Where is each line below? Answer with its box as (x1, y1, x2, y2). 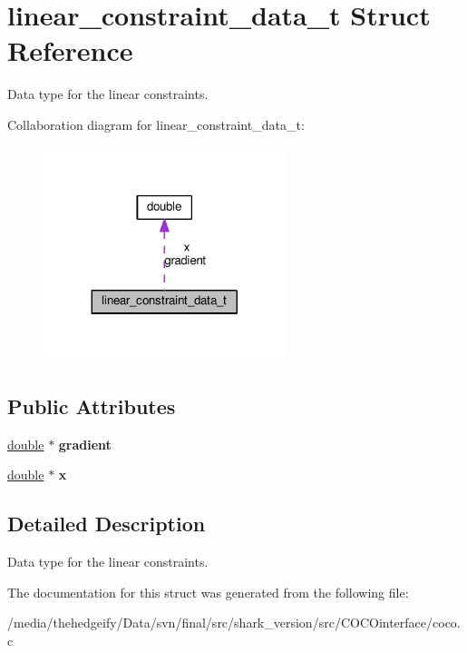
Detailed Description (7, 510, 206, 538)
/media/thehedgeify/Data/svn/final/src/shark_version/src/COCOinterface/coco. (7, 613, 461, 632)
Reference (7, 32, 133, 69)
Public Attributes (7, 391, 176, 420)
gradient (58, 434, 112, 453)
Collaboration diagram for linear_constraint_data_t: (7, 114, 305, 134)
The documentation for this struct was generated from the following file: (7, 582, 409, 601)
